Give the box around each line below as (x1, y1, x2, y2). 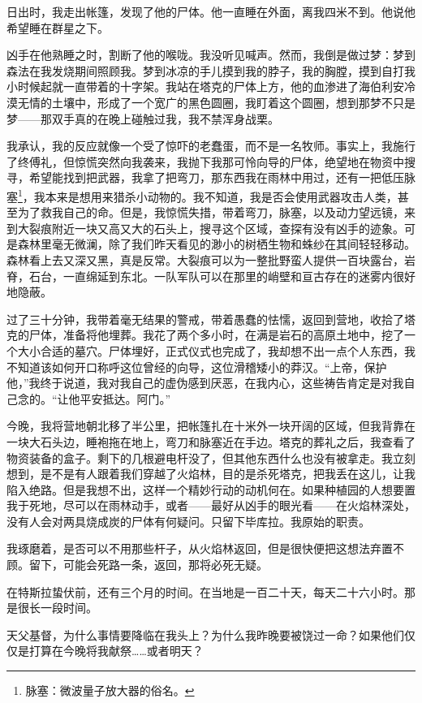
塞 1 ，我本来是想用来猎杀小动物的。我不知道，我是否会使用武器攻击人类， (6, 185, 398, 205)
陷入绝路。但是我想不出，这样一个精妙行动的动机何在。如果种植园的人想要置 (6, 481, 416, 498)
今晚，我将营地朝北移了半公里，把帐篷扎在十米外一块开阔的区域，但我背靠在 (6, 417, 416, 434)
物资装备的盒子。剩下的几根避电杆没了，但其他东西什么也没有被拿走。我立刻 (6, 449, 416, 466)
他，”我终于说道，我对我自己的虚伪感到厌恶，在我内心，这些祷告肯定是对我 (6, 374, 404, 391)
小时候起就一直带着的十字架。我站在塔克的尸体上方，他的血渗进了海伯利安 (6, 78, 404, 95)
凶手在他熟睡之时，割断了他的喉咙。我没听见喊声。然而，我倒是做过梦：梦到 (6, 46, 416, 63)
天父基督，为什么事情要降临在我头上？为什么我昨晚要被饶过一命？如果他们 (6, 626, 404, 643)
